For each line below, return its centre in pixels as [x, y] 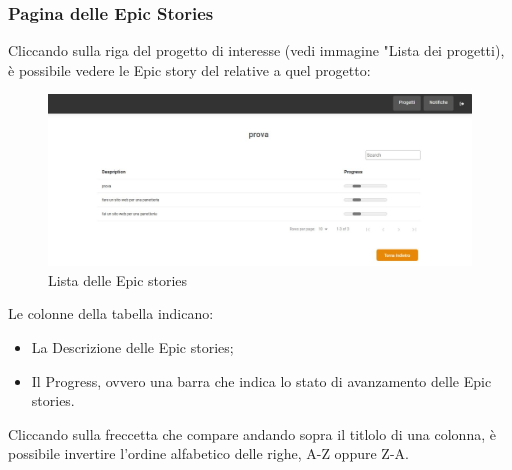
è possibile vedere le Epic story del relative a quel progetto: [189, 69]
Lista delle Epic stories [118, 279]
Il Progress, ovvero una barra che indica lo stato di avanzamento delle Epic [261, 380]
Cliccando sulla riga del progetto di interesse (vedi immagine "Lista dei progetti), [256, 50]
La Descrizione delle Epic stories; [132, 347]
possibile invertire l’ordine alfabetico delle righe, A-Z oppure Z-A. [208, 453]
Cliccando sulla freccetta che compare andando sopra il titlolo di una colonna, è [252, 433]
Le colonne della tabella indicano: [111, 313]
